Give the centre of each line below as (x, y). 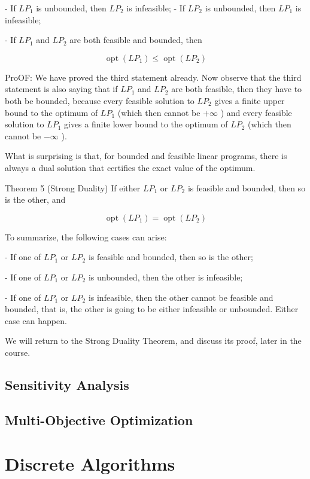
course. (18, 352)
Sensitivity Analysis (67, 384)
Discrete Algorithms (90, 464)
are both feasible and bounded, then (136, 40)
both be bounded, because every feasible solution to (100, 100)
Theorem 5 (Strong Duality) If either (73, 187)
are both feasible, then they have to (237, 89)
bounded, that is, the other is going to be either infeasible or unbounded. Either (152, 309)
